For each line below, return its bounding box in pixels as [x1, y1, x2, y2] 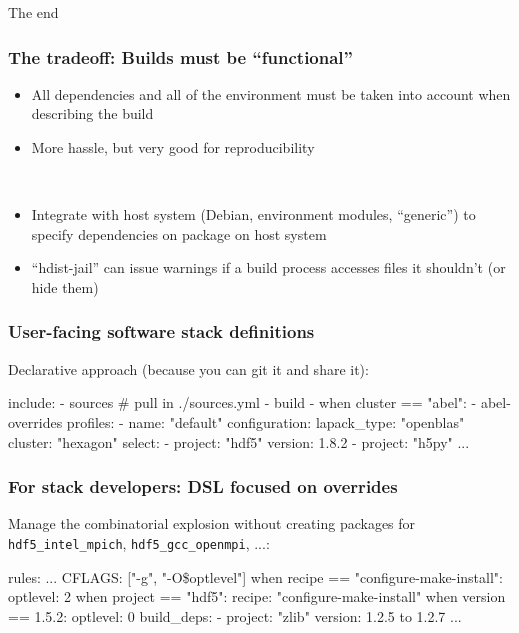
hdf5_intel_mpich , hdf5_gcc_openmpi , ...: [8, 532, 270, 553]
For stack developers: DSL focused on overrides [8, 474, 398, 499]
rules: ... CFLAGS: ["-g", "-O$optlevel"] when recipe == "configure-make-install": [8, 566, 503, 587]
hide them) [31, 276, 99, 297]
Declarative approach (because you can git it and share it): [8, 358, 369, 379]
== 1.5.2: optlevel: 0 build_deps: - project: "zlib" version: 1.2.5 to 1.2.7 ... [8, 605, 462, 626]
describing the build [31, 103, 154, 124]
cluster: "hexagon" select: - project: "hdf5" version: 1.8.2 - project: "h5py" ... [8, 431, 470, 452]
